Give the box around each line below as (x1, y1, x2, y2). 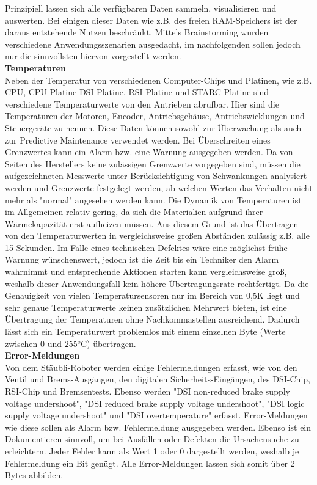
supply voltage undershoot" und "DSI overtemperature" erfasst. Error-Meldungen (5, 409, 308, 421)
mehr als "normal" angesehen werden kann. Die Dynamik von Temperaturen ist (5, 193, 302, 206)
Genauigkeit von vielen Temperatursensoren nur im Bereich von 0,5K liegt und (5, 289, 300, 302)
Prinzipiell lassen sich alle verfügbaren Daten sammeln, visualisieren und (5, 2, 277, 14)
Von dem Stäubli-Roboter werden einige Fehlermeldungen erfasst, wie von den (5, 360, 297, 373)
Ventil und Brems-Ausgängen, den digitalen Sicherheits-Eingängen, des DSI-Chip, (5, 373, 310, 385)
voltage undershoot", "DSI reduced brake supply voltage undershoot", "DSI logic (5, 396, 305, 409)
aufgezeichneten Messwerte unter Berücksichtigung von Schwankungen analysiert (5, 169, 307, 182)
